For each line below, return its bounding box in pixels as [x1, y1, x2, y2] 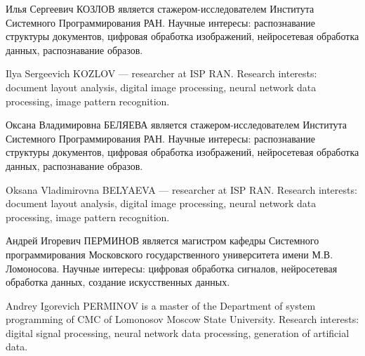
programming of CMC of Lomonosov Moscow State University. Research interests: [6, 312, 359, 327]
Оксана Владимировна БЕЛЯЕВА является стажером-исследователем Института [6, 117, 347, 132]
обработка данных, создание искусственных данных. [6, 275, 230, 289]
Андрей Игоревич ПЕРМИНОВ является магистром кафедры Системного [6, 233, 319, 248]
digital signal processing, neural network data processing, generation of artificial [6, 325, 350, 340]
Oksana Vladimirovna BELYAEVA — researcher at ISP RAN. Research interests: [6, 182, 357, 197]
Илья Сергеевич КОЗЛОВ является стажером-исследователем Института [6, 1, 314, 15]
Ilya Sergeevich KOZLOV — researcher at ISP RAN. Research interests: [6, 66, 317, 81]
